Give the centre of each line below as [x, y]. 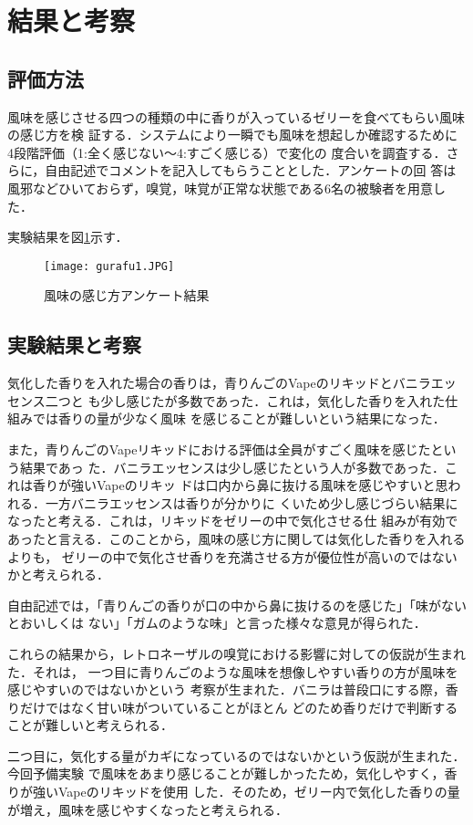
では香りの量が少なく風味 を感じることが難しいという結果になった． [239, 418]
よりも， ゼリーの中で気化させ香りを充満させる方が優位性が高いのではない [232, 556]
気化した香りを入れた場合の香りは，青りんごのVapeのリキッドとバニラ [219, 383]
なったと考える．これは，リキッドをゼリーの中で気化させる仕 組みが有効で [233, 521]
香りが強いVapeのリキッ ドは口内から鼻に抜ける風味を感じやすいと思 [240, 485]
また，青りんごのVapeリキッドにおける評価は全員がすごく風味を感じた [219, 449]
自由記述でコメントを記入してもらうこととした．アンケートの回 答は [251, 170]
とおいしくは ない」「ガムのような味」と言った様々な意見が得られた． [217, 623]
